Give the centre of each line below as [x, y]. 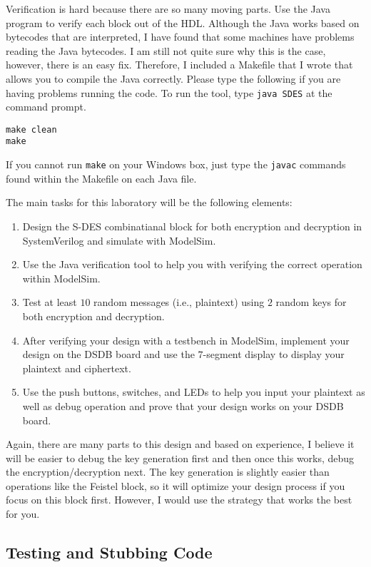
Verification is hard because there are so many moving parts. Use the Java [168, 9]
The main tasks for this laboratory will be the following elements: [149, 202]
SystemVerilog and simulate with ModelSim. [119, 240]
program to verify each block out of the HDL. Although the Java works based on [183, 22]
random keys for [311, 302]
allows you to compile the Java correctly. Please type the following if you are [173, 78]
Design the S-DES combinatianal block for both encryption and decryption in [192, 226]
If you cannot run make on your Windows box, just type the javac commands [176, 164]
